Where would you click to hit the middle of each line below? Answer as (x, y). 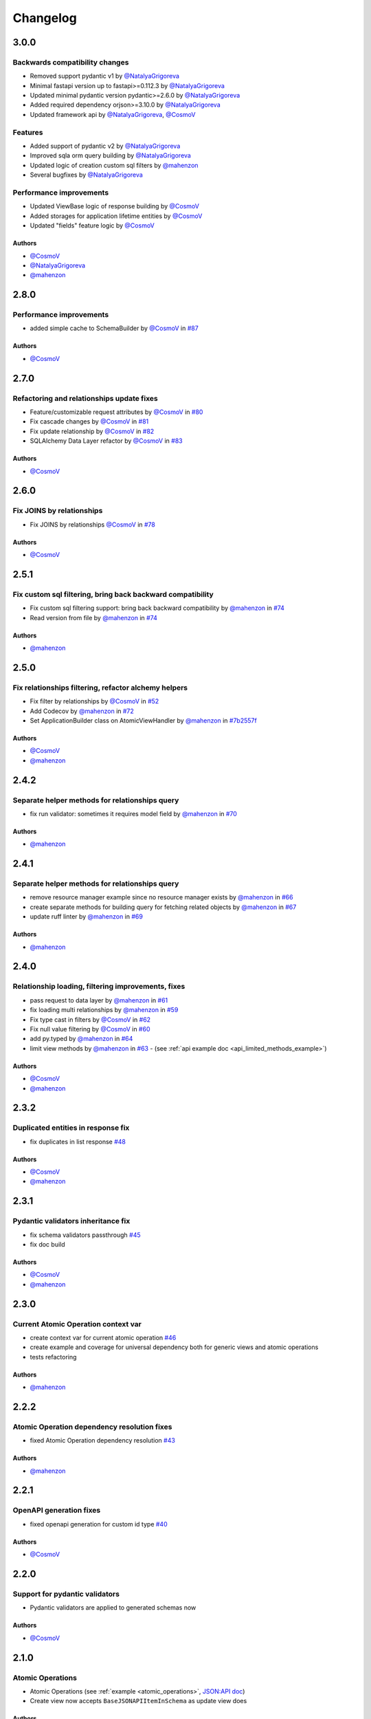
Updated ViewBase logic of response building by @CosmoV (114, 206)
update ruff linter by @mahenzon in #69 (87, 917)
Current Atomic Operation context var (77, 1324)
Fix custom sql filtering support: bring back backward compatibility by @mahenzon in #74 (157, 608)
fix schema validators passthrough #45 (85, 1235)
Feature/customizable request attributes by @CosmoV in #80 (116, 412)
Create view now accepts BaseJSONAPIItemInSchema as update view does (138, 1701)
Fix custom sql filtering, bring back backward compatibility (113, 594)
